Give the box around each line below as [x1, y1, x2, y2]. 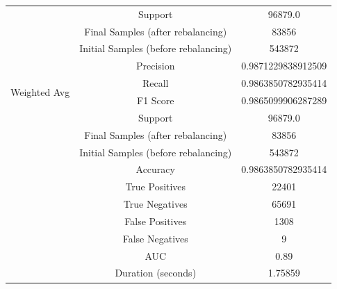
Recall [142, 76, 169, 90]
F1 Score [137, 92, 174, 107]
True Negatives [123, 197, 188, 211]
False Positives [124, 213, 187, 228]
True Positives [125, 179, 186, 194]
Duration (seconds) [115, 265, 197, 280]
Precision [135, 58, 175, 73]
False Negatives [122, 231, 188, 245]
